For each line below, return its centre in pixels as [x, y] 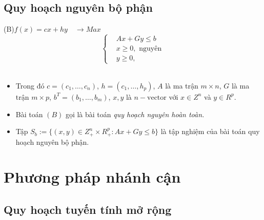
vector [157, 97]
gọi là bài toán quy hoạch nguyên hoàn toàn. [135, 114]
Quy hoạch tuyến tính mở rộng [88, 209]
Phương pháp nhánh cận [92, 177]
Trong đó [30, 85]
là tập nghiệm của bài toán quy [210, 131]
